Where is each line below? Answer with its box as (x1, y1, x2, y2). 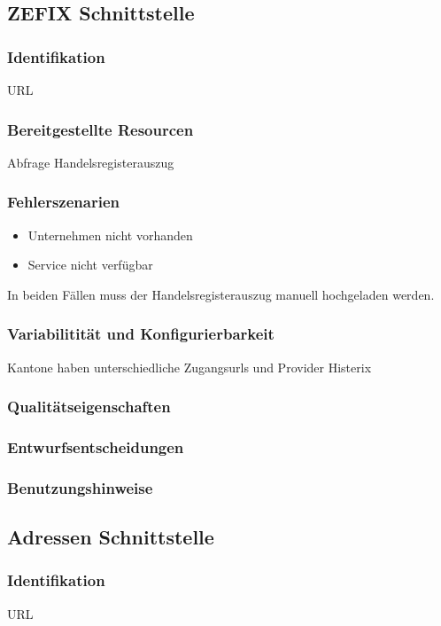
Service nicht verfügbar (27, 255, 153, 274)
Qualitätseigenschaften (7, 395, 171, 418)
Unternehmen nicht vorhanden (27, 225, 193, 244)
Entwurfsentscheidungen (7, 435, 184, 458)
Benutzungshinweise (7, 476, 153, 498)
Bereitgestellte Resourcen (7, 118, 194, 140)
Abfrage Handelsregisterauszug (7, 153, 174, 171)
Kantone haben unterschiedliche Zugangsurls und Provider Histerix (7, 357, 372, 376)
